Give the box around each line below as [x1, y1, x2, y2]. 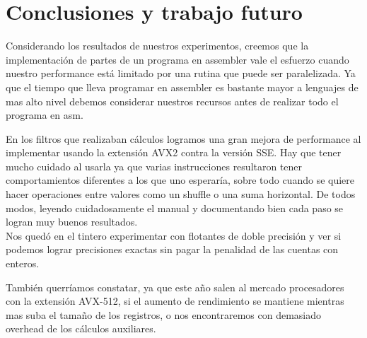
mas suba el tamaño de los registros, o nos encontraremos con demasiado [6, 307, 321, 322]
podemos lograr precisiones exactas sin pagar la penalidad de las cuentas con [6, 242, 339, 257]
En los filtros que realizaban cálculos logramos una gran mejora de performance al [6, 131, 361, 146]
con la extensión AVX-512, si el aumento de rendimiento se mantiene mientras [6, 293, 344, 308]
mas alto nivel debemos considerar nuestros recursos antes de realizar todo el [6, 93, 339, 108]
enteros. [6, 256, 40, 271]
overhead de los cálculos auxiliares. [6, 321, 156, 336]
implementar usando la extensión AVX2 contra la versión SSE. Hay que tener [6, 145, 342, 160]
